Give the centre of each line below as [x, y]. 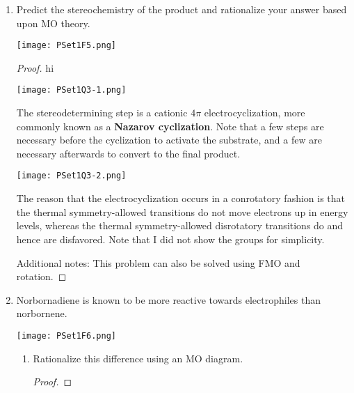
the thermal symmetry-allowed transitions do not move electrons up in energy [182, 211]
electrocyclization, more [255, 113]
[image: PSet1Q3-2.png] [71, 176]
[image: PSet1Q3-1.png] [71, 90]
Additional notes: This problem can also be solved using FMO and [158, 262]
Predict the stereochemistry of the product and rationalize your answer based [182, 9]
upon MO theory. [53, 23]
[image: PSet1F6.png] [66, 336]
